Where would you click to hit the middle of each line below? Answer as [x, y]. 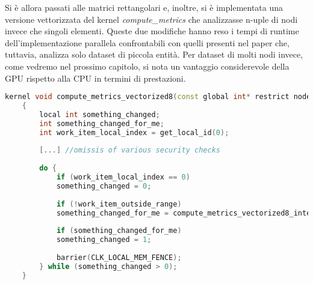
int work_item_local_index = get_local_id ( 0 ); [134, 132]
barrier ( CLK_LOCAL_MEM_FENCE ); [119, 257]
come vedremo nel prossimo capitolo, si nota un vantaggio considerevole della [147, 66]
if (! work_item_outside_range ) [119, 204]
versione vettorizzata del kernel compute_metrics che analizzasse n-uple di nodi [151, 19]
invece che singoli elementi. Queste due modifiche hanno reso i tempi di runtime [152, 31]
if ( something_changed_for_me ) [119, 231]
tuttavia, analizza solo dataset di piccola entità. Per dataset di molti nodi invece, [154, 54]
